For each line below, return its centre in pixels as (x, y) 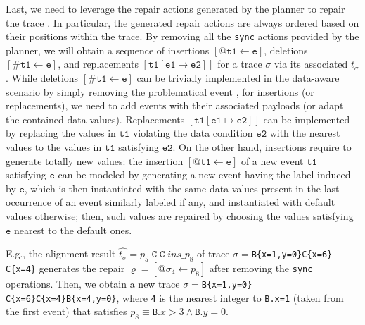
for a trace (240, 64)
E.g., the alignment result (61, 253)
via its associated (311, 64)
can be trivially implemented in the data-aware (238, 78)
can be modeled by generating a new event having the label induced (204, 174)
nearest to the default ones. (73, 229)
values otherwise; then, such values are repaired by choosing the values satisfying (180, 215)
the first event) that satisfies (66, 311)
